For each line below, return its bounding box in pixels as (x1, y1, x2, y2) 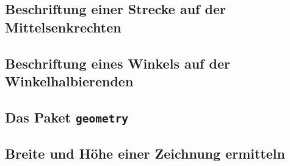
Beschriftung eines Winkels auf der (5, 53, 230, 72)
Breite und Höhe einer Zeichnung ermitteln (5, 144, 285, 163)
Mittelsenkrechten (5, 17, 121, 36)
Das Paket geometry (5, 107, 128, 126)
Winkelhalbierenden (5, 71, 134, 90)
